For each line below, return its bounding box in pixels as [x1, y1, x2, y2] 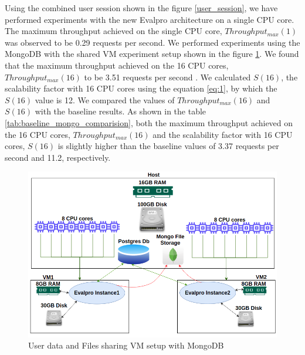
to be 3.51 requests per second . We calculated [84, 70, 251, 83]
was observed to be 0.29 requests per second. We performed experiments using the [5, 36, 300, 48]
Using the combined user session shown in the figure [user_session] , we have [5, 2, 278, 13]
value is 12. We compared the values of [35, 93, 175, 106]
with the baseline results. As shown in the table [35, 105, 206, 117]
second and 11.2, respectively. [5, 151, 111, 163]
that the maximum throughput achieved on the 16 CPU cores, [5, 59, 229, 71]
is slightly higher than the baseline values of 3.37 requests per [57, 140, 279, 152]
